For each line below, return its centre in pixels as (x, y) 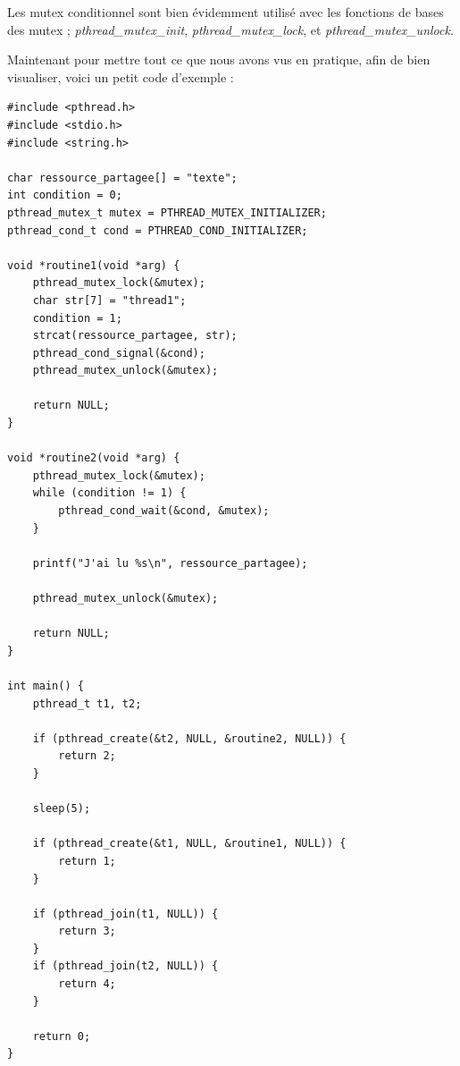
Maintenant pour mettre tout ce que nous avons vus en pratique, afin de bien (219, 59)
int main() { (46, 685)
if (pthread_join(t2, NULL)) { (125, 966)
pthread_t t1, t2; (87, 703)
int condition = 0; (65, 195)
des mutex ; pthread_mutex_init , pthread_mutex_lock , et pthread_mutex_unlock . (230, 29)
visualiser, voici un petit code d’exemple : (121, 76)
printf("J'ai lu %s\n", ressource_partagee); (170, 563)
